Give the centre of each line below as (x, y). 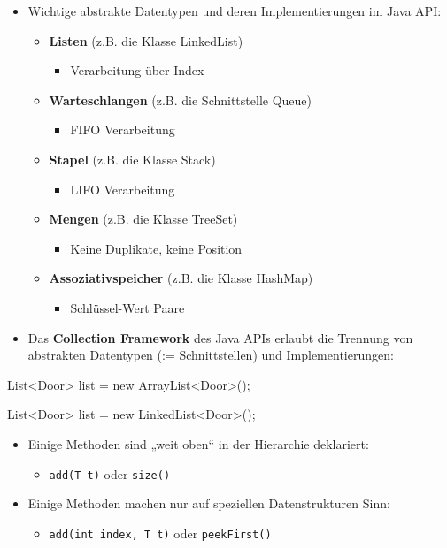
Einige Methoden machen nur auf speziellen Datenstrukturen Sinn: (209, 503)
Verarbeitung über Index (137, 70)
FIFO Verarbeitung (123, 129)
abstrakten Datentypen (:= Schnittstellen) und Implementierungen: (211, 355)
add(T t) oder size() (110, 473)
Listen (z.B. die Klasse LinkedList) (146, 40)
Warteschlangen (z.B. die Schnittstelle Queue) (180, 99)
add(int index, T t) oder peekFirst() (160, 533)
